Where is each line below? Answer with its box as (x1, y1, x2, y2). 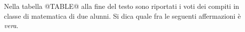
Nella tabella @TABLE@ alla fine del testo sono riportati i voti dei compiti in (4, 1, 240, 11)
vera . (4, 20, 19, 31)
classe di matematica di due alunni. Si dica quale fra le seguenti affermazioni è (4, 10, 241, 21)
